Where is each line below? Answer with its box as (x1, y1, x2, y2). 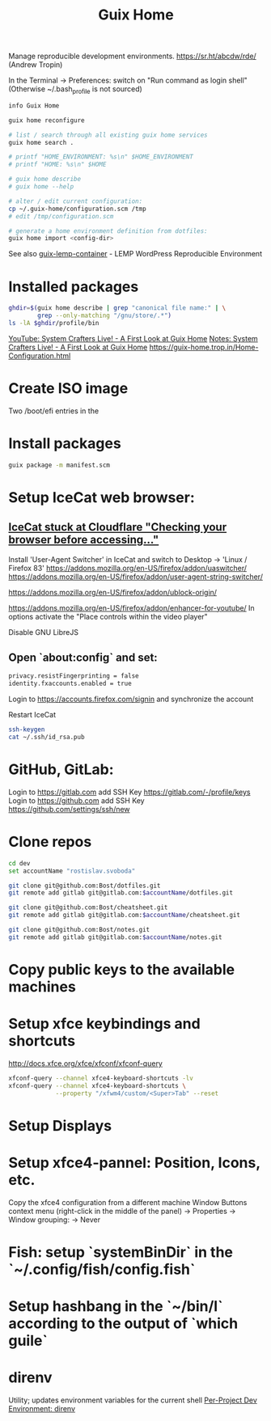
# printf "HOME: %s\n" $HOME (8, 160, 107, 169)
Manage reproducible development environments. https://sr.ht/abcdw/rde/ (8, 51, 256, 61)
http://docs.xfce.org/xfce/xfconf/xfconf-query (8, 1058, 163, 1068)
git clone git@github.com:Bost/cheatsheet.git (8, 903, 168, 911)
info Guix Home (8, 101, 60, 110)
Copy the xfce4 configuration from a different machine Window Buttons (8, 1197, 248, 1207)
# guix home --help (8, 183, 74, 191)
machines (8, 978, 77, 996)
